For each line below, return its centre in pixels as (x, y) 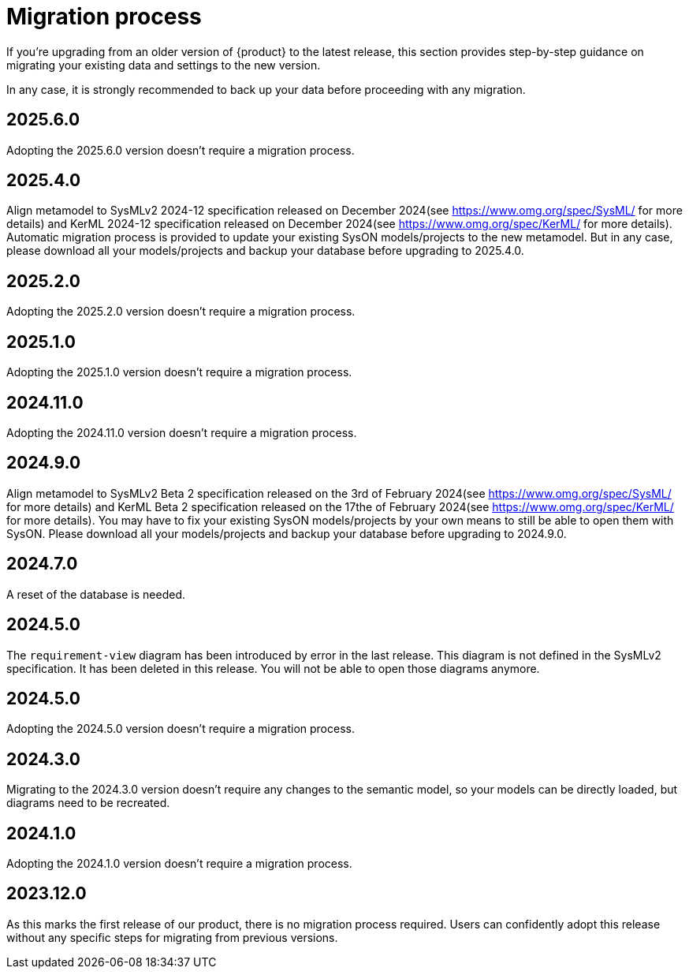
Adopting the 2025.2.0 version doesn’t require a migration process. (181, 312)
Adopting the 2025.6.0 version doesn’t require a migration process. (181, 150)
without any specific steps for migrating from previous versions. (172, 937)
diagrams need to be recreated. (88, 803)
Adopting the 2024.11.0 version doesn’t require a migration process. (182, 432)
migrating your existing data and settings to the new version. (164, 65)
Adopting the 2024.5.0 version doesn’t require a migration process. (181, 729)
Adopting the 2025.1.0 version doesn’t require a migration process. (179, 372)
